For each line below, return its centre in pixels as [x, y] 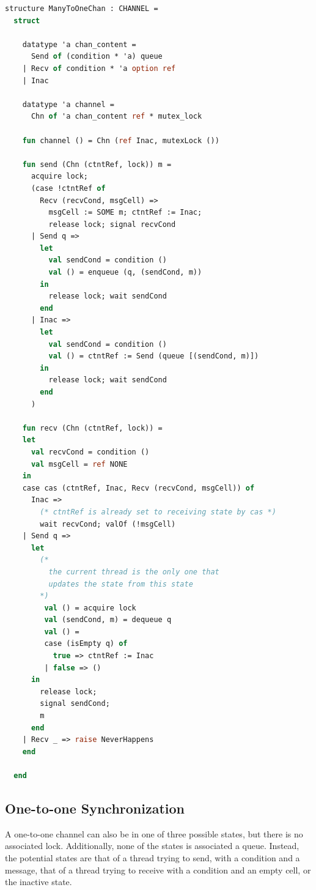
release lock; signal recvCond [112, 224]
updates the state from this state [121, 584]
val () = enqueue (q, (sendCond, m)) [125, 273]
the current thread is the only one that [134, 572]
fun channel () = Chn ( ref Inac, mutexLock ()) [121, 140]
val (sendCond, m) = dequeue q [108, 620]
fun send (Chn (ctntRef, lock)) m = [97, 164]
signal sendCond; [75, 704]
